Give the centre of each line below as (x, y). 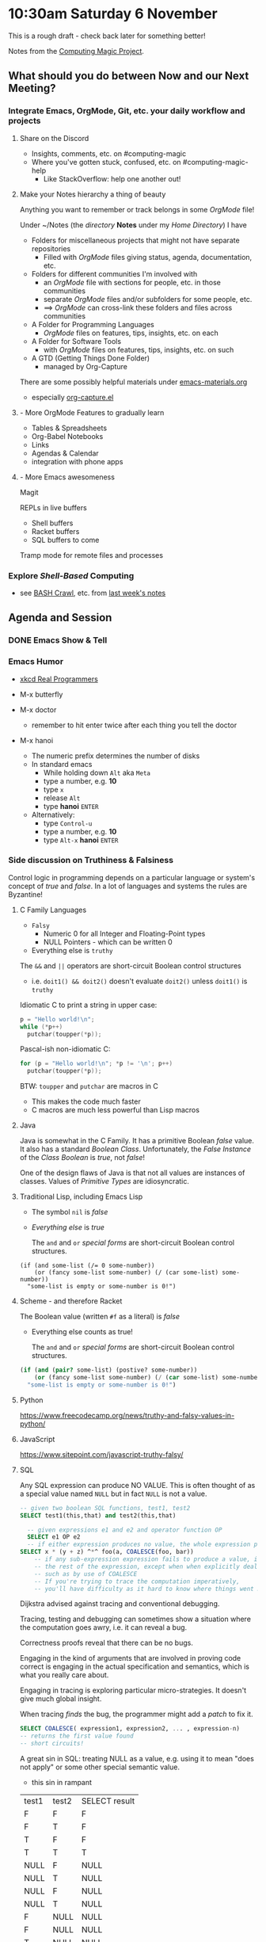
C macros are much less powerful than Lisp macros (116, 1110)
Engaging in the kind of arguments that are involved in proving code (130, 1658)
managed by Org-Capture (85, 366)
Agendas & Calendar (65, 453)
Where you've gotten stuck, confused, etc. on (106, 162)
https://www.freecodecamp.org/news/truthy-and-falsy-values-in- (127, 1415)
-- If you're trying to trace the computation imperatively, (137, 1581)
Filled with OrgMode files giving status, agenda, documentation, (148, 257)
